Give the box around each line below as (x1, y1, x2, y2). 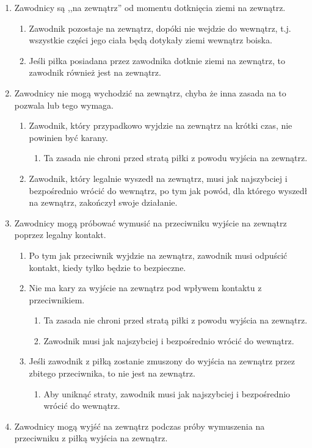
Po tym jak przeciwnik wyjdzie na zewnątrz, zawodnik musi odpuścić (29, 248, 288, 261)
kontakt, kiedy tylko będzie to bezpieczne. (29, 261, 186, 273)
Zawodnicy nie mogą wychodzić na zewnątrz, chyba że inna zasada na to (14, 86, 286, 99)
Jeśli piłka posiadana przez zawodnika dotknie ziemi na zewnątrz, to (29, 54, 285, 67)
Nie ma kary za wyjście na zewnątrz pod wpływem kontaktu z (29, 281, 262, 294)
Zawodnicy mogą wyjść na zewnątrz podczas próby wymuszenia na (14, 419, 265, 432)
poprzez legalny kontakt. (14, 228, 106, 241)
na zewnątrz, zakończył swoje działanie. (29, 196, 178, 209)
